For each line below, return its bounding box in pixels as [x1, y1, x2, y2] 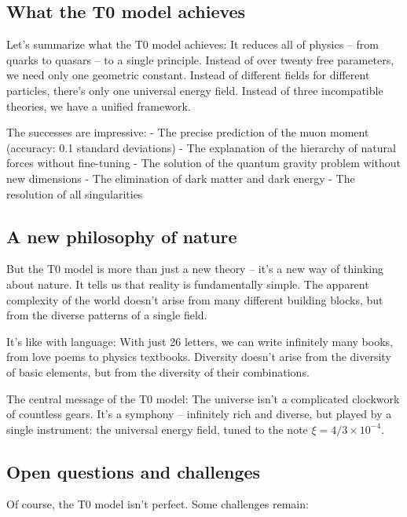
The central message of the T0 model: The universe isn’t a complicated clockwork [6, 390, 400, 406]
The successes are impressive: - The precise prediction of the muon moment [6, 124, 369, 140]
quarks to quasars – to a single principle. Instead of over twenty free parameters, [6, 51, 394, 67]
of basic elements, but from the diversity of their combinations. [6, 363, 310, 380]
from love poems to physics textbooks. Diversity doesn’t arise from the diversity [6, 348, 391, 365]
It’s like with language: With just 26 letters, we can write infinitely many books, [6, 333, 393, 349]
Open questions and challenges [6, 459, 261, 483]
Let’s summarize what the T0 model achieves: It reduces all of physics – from [6, 36, 379, 53]
